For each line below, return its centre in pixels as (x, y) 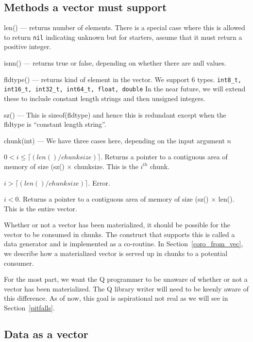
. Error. (99, 182)
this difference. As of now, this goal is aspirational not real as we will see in (116, 298)
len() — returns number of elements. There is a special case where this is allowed (125, 27)
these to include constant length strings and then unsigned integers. (105, 98)
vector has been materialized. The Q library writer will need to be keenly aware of (126, 288)
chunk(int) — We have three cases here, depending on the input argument (114, 140)
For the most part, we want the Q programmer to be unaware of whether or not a (126, 279)
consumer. (19, 263)
